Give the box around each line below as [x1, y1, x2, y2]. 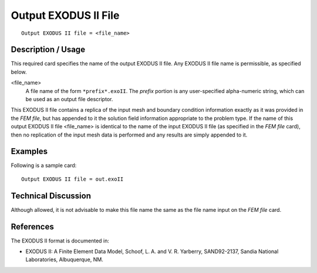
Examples [11, 147, 48, 157]
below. [11, 68, 27, 75]
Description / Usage [11, 45, 85, 55]
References [11, 221, 54, 232]
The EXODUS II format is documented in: [11, 237, 110, 244]
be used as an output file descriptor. [25, 96, 113, 103]
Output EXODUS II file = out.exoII [21, 175, 124, 182]
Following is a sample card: [11, 162, 77, 169]
